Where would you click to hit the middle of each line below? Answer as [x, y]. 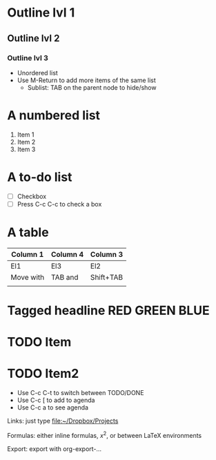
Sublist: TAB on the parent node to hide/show [92, 87]
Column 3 [107, 254]
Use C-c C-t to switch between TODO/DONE [80, 393]
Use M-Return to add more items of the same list [87, 80]
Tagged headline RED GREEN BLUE [108, 310]
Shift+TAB [106, 277]
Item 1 [26, 134]
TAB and [65, 277]
